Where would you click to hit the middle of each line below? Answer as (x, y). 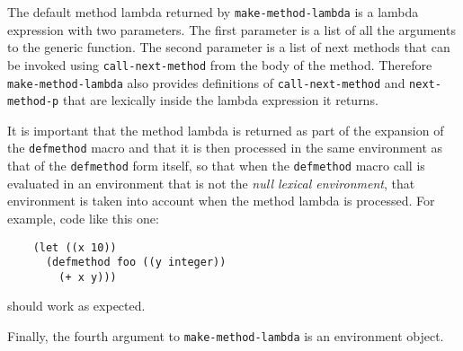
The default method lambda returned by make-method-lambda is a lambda (213, 12)
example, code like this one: (83, 218)
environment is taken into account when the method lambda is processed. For (221, 201)
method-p (33, 102)
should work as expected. (76, 306)
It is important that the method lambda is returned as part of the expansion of (226, 130)
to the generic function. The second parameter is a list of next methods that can (229, 47)
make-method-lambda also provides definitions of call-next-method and (206, 82)
